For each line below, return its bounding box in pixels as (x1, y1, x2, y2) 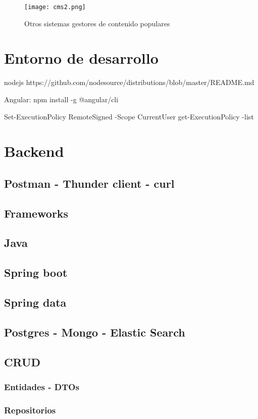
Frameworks (4, 205, 69, 221)
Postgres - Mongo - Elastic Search (4, 324, 185, 340)
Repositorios (4, 403, 56, 416)
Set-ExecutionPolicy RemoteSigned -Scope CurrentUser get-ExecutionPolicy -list (4, 111, 254, 121)
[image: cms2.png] (24, 4, 86, 11)
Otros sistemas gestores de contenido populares (24, 18, 170, 28)
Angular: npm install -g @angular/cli (4, 94, 119, 104)
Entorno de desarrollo (4, 48, 159, 68)
